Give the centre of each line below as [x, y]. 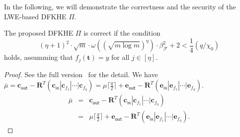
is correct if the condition [122, 33]
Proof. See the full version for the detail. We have [81, 74]
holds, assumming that [39, 57]
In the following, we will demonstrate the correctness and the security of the [120, 6]
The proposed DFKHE [39, 33]
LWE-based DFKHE [35, 16]
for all [120, 57]
